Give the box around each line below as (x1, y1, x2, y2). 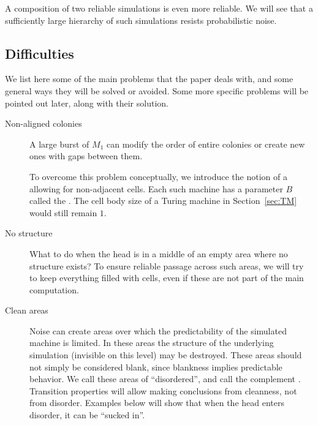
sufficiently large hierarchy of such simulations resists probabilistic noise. (5, 13, 277, 26)
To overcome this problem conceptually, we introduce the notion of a (29, 170, 287, 182)
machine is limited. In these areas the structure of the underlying (29, 336, 274, 349)
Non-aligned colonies (5, 117, 82, 130)
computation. (29, 283, 79, 296)
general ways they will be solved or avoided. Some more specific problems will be (5, 84, 309, 97)
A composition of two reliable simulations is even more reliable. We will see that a (5, 2, 313, 14)
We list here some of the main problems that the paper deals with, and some (5, 72, 293, 85)
